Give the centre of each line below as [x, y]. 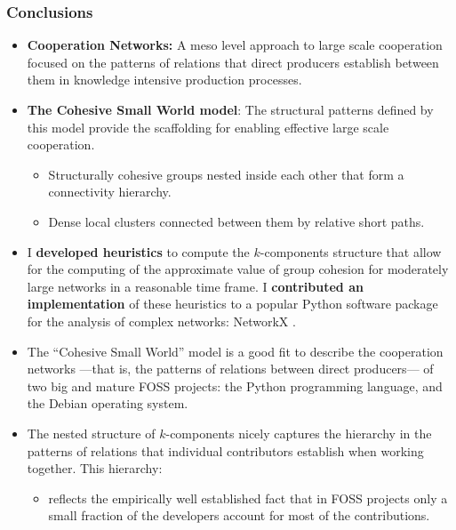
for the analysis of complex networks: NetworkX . [161, 321]
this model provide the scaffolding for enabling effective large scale [208, 127]
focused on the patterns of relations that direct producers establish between [233, 62]
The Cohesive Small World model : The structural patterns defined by [230, 109]
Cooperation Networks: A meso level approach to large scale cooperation [235, 45]
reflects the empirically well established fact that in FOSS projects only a [248, 498]
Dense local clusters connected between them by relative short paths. [236, 221]
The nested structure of [91, 433]
